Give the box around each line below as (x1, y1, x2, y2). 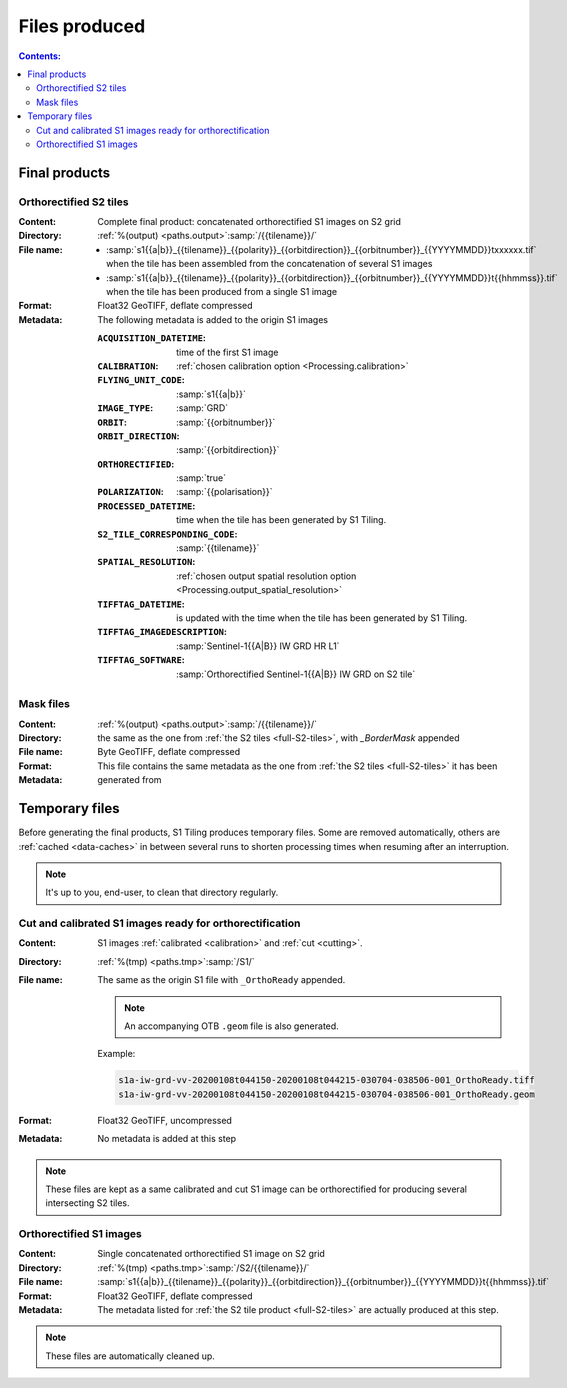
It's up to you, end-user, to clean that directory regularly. (45, 886, 279, 899)
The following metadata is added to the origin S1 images (97, 313, 329, 325)
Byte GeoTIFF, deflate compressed (97, 746, 241, 758)
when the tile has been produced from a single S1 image (106, 286, 338, 297)
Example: (97, 1048, 136, 1060)
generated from (97, 774, 162, 786)
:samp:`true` (176, 472, 227, 484)
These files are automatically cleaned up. (45, 1350, 215, 1362)
